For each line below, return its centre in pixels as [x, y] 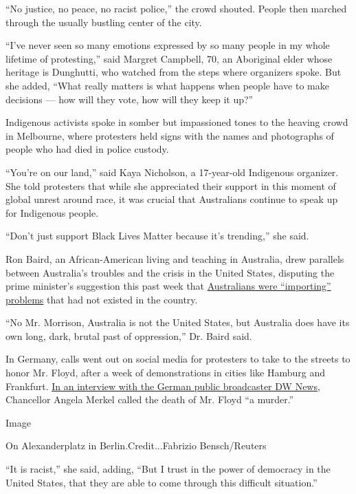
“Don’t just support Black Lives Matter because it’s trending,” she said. [157, 236]
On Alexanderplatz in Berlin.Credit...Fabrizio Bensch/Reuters [136, 445]
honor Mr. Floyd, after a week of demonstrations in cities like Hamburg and [165, 373]
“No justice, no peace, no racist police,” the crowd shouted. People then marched [176, 8]
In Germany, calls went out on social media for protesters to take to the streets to [178, 359]
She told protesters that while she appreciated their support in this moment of [171, 185]
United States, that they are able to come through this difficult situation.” [162, 482]
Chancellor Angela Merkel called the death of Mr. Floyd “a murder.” [150, 399]
